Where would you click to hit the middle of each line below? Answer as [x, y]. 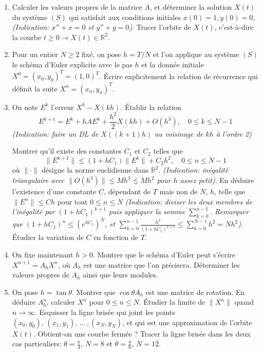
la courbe [27, 37]
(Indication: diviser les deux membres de [189, 201]
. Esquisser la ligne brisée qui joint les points [105, 312]
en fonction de [116, 237]
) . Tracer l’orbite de [160, 27]
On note [25, 107]
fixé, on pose [101, 54]
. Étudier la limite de [172, 302]
